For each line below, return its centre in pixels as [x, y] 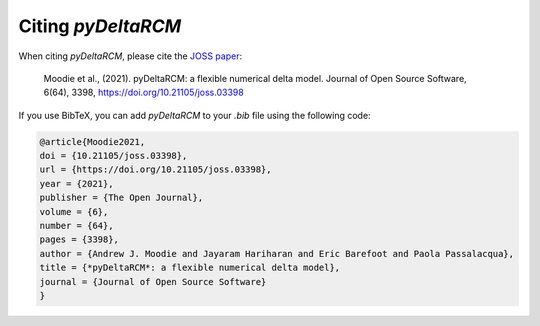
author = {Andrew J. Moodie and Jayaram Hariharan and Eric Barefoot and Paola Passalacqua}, [277, 253]
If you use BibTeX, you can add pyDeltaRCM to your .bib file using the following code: [194, 115]
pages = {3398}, [79, 239]
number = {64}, [76, 226]
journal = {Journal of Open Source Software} [153, 281]
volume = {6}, [74, 211]
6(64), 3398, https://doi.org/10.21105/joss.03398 [143, 92]
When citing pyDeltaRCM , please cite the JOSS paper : [130, 56]
